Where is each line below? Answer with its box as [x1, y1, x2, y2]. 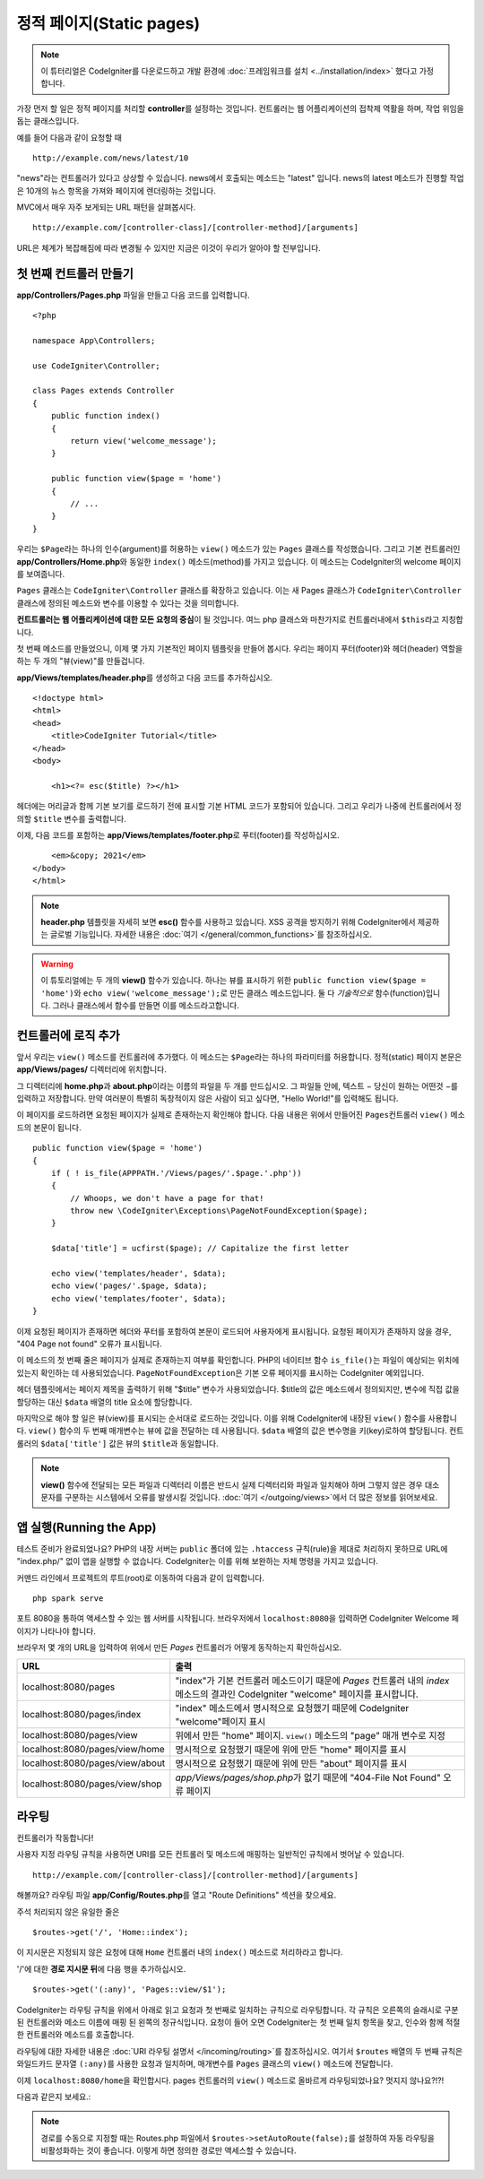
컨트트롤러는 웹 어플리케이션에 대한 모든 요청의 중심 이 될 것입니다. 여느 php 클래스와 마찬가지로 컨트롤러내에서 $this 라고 [16, 614, 440, 625]
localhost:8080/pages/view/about [22, 1757, 166, 1769]
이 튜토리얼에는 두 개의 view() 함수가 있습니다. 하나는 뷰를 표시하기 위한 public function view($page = [40, 975, 426, 986]
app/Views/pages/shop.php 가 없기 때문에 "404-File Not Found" [175, 1771, 441, 1784]
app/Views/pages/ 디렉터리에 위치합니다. [16, 1064, 168, 1075]
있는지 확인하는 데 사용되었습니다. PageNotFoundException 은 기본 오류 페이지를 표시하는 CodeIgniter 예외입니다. [16, 1367, 425, 1378]
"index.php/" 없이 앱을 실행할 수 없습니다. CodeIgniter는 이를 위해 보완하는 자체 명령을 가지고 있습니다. [16, 1556, 378, 1567]
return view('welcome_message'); [70, 436, 217, 446]
